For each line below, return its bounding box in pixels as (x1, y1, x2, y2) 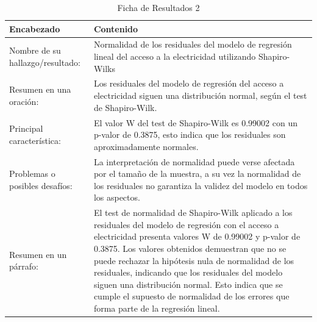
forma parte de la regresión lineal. (93, 301, 220, 314)
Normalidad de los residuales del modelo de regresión (93, 38, 292, 51)
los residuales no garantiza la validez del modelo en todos (93, 179, 308, 191)
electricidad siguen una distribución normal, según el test (93, 89, 307, 102)
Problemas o (9, 167, 55, 180)
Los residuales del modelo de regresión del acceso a (93, 77, 284, 90)
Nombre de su (9, 44, 61, 57)
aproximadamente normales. (93, 140, 199, 152)
